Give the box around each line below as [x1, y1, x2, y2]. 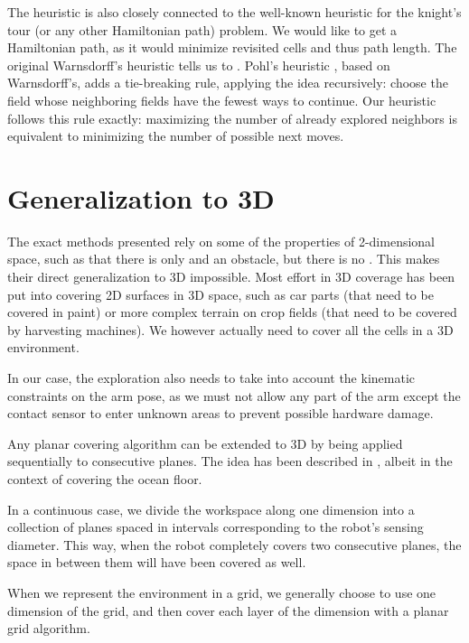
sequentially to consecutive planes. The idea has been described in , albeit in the [7, 452, 453, 471]
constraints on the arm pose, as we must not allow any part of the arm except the [7, 386, 461, 405]
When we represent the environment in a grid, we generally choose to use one [7, 582, 436, 601]
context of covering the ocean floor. [7, 470, 202, 488]
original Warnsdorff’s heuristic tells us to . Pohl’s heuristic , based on [7, 55, 390, 74]
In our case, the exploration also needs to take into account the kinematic [7, 368, 415, 387]
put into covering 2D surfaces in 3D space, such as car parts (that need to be [7, 284, 434, 303]
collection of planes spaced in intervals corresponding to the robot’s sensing [7, 517, 424, 536]
